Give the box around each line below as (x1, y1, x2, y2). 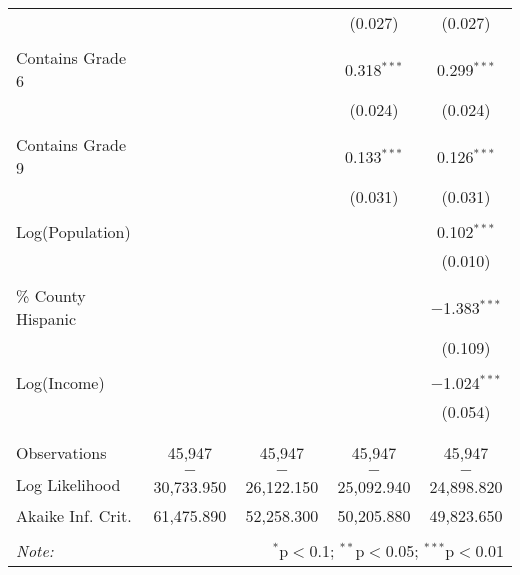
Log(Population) (16, 220, 131, 243)
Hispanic (16, 307, 77, 330)
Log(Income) (16, 371, 105, 394)
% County (16, 284, 86, 307)
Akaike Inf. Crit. (16, 504, 132, 527)
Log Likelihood (16, 472, 121, 496)
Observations (16, 441, 107, 464)
